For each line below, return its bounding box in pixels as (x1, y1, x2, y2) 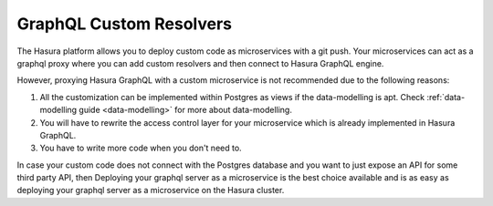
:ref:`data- (425, 91, 466, 102)
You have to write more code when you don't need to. (39, 142, 242, 154)
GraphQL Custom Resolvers (16, 14, 233, 34)
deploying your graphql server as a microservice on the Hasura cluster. (16, 185, 285, 196)
